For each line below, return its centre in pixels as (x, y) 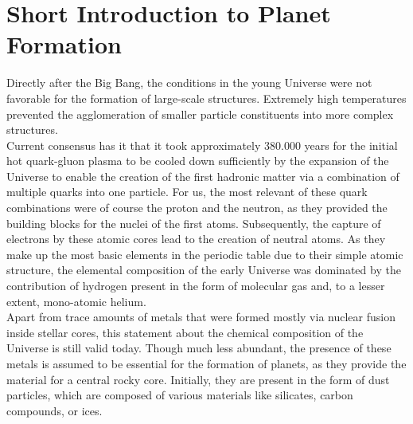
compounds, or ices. (55, 410)
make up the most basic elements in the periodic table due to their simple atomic (205, 254)
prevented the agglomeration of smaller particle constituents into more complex (200, 114)
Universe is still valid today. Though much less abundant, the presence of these (199, 348)
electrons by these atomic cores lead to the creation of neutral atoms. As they (196, 239)
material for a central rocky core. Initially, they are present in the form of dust (198, 379)
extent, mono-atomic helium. (76, 301)
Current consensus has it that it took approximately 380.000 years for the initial (202, 145)
